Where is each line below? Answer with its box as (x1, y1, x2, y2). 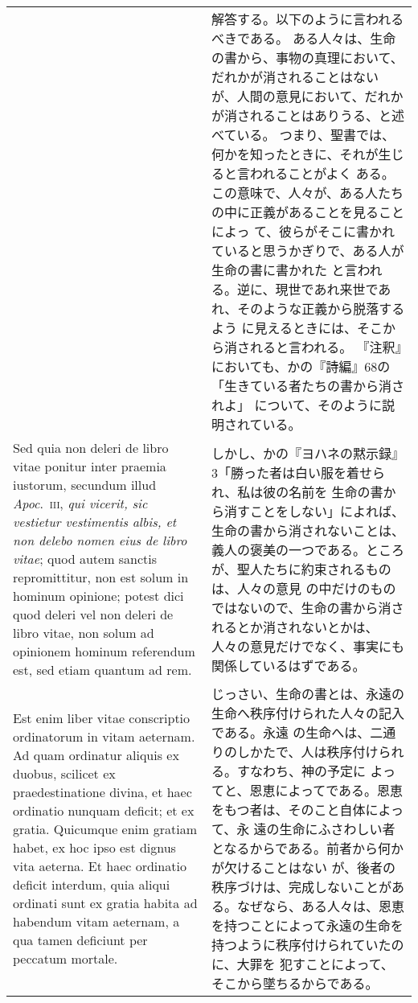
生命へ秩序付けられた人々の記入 (211, 704, 405, 722)
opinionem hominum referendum (13, 642, 195, 660)
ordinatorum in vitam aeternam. (13, 727, 195, 746)
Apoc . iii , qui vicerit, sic (13, 494, 148, 512)
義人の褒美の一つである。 (211, 540, 366, 559)
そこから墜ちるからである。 (211, 974, 379, 993)
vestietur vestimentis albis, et (13, 512, 177, 531)
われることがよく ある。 (250, 164, 395, 183)
